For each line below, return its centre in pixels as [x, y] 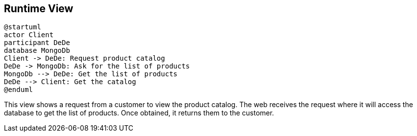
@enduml [19, 90]
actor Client [29, 35]
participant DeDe [37, 43]
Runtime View [39, 9]
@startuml [23, 27]
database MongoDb [37, 51]
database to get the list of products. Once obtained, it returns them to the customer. [139, 113]
